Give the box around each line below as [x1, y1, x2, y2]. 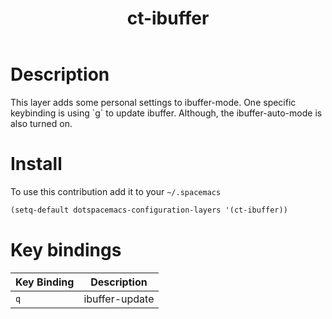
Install [10, 153, 63, 176]
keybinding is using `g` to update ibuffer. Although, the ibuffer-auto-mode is [10, 107, 323, 119]
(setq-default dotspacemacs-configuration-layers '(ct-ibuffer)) [10, 205, 288, 215]
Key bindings [10, 238, 122, 261]
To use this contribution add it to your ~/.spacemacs [10, 185, 222, 197]
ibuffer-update [83, 292, 155, 306]
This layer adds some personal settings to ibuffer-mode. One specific [10, 96, 297, 108]
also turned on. [10, 117, 73, 129]
